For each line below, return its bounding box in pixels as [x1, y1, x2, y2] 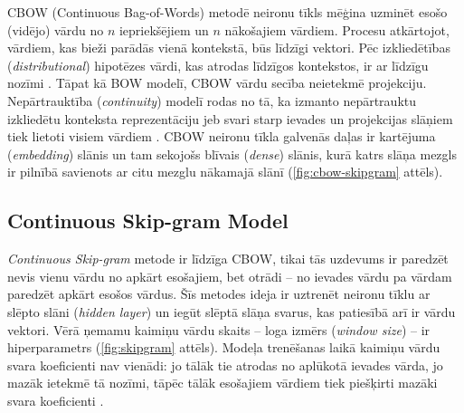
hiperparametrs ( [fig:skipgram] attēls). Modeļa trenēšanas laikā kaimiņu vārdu [7, 338, 440, 357]
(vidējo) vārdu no [7, 20, 104, 39]
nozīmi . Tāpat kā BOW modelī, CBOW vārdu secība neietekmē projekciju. [7, 73, 427, 92]
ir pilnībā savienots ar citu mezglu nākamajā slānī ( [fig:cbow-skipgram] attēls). [7, 162, 443, 181]
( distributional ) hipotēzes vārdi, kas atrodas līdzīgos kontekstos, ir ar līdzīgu [7, 55, 429, 74]
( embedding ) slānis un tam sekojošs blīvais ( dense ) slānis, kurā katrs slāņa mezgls [7, 144, 457, 163]
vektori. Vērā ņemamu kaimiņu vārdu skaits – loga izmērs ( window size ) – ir [7, 320, 431, 339]
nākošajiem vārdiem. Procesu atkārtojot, [224, 20, 450, 39]
